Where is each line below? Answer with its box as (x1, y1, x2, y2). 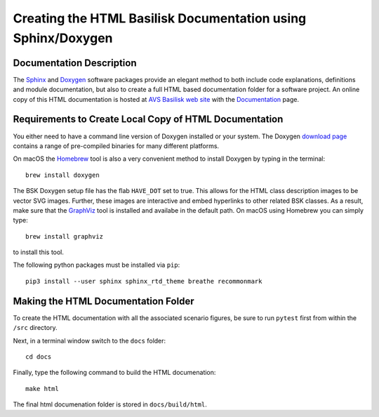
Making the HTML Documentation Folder (13, 295, 194, 307)
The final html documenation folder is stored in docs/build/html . (13, 400, 207, 409)
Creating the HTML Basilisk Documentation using (13, 11, 307, 26)
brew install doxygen (25, 171, 100, 179)
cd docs (25, 352, 52, 361)
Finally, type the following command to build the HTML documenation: (13, 369, 216, 377)
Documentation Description (13, 57, 137, 69)
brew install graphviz (25, 232, 104, 240)
